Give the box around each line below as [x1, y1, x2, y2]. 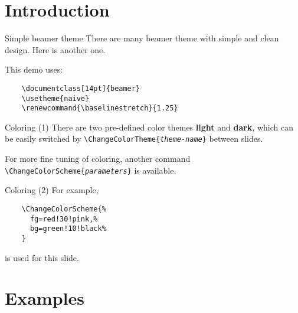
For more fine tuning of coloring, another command [5, 152, 191, 165]
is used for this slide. [5, 251, 79, 263]
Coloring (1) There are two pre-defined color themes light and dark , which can [5, 120, 293, 133]
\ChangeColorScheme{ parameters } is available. [5, 164, 176, 176]
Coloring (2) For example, [5, 184, 99, 196]
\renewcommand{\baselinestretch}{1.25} [21, 104, 178, 113]
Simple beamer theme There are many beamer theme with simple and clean [5, 32, 279, 44]
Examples [5, 286, 84, 310]
